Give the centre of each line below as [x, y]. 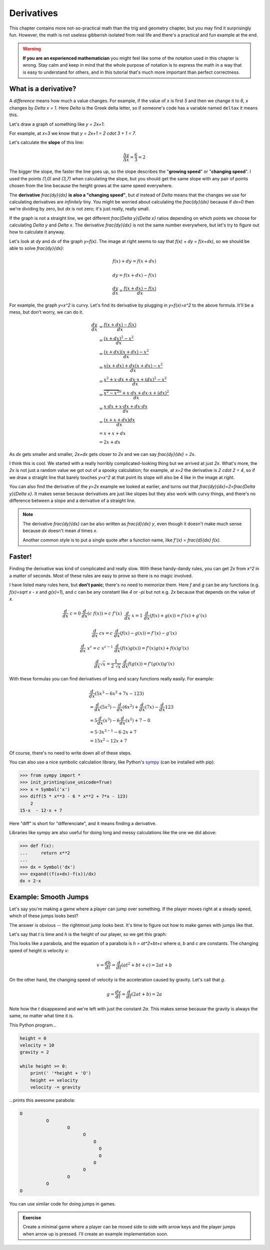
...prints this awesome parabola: [42, 1100]
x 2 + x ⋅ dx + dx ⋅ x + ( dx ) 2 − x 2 [135, 379]
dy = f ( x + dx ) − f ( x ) [134, 275]
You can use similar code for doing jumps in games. [62, 1204]
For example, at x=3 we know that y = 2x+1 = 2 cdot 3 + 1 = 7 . [73, 133]
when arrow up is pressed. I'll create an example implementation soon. [95, 1234]
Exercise [32, 1217]
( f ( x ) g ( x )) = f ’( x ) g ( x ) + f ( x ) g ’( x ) [154, 648]
